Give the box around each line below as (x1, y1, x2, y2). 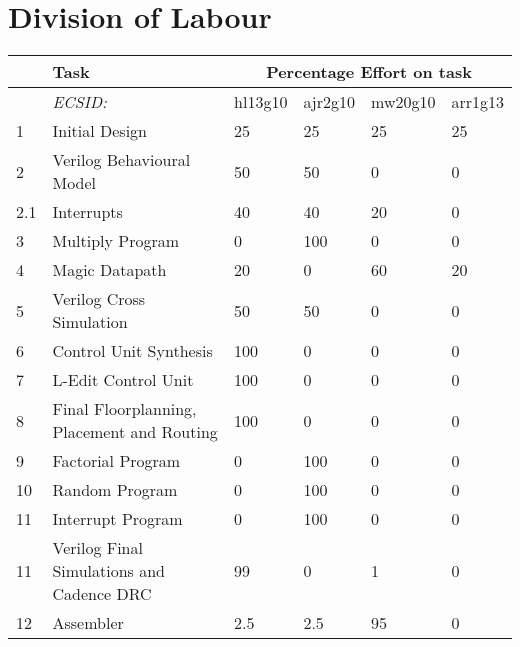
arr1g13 (451, 90, 504, 114)
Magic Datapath (52, 258, 167, 282)
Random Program (52, 478, 178, 502)
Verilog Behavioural (52, 148, 191, 172)
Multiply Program (52, 229, 180, 253)
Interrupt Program (52, 507, 183, 531)
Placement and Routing (52, 420, 218, 444)
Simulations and (52, 559, 166, 583)
